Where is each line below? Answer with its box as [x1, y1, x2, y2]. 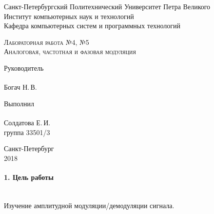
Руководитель [4, 62, 44, 73]
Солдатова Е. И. [4, 117, 51, 127]
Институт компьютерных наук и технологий [4, 11, 134, 21]
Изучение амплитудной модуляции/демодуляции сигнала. [4, 200, 175, 210]
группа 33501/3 [4, 127, 50, 137]
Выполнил [4, 98, 35, 108]
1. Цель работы [4, 172, 54, 182]
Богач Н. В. [4, 82, 37, 92]
